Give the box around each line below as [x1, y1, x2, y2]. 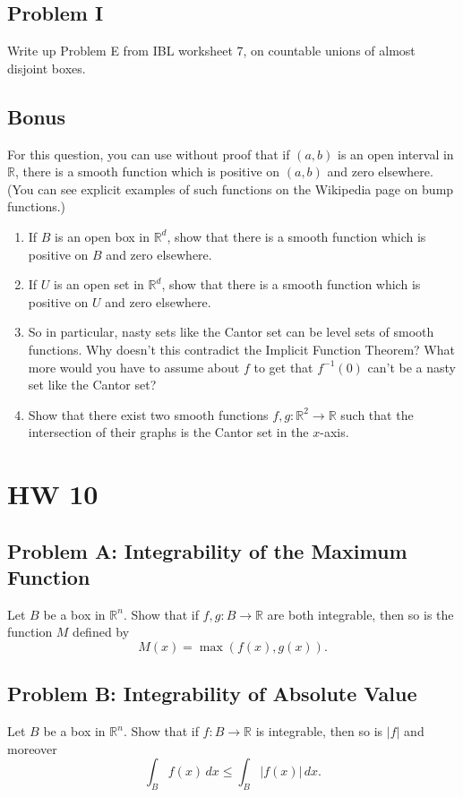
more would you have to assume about [28, 357, 240, 376]
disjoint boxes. [7, 58, 86, 77]
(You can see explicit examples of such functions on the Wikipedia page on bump [7, 179, 454, 198]
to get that [253, 357, 313, 376]
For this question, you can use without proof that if [7, 144, 290, 163]
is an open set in [54, 275, 144, 294]
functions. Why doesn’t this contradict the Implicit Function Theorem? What [28, 339, 455, 358]
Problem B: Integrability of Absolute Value [7, 680, 417, 707]
